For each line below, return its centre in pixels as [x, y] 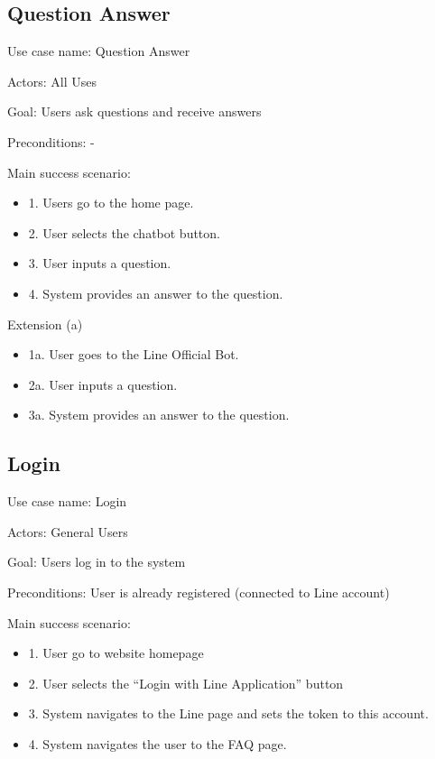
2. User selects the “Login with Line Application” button [186, 683]
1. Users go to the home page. [111, 203]
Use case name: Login [67, 501]
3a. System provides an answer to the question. [159, 415]
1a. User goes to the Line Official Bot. [134, 354]
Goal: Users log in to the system [97, 562]
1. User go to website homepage [116, 653]
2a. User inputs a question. [103, 384]
